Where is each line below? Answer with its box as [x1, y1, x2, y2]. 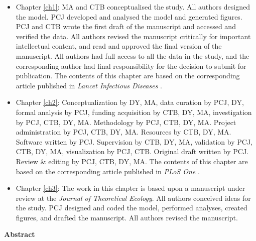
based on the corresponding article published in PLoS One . [16, 166, 200, 176]
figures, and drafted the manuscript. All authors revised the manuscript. [16, 212, 238, 222]
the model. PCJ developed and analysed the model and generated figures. [16, 11, 242, 22]
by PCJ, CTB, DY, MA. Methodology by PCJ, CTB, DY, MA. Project [16, 116, 236, 127]
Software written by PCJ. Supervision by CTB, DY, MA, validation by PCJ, [16, 136, 252, 147]
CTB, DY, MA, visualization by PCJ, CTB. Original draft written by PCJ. [16, 146, 248, 157]
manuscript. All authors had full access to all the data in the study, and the [16, 50, 249, 61]
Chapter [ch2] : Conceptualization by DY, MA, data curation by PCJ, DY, [16, 97, 244, 107]
